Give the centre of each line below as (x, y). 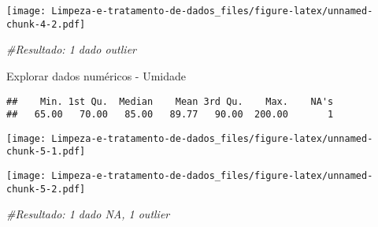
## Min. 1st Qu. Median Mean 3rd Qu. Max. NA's (170, 101)
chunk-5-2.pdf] (46, 189)
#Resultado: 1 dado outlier (71, 49)
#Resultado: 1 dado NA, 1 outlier (88, 214)
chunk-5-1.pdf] (46, 152)
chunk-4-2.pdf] (46, 24)
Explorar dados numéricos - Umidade (96, 75)
